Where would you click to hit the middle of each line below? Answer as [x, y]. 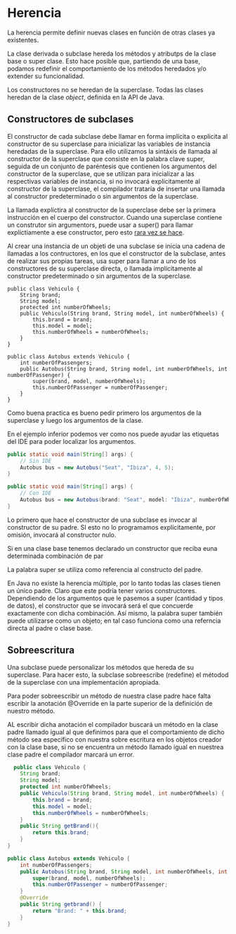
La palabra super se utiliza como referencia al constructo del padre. [105, 569]
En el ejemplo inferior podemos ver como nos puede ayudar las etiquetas [113, 434]
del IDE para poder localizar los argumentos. [72, 441]
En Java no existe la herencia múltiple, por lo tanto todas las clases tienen [114, 583]
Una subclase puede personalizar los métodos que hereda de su [101, 667]
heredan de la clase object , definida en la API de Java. [86, 97]
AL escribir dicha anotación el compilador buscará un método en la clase [113, 724]
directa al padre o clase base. [50, 628]
